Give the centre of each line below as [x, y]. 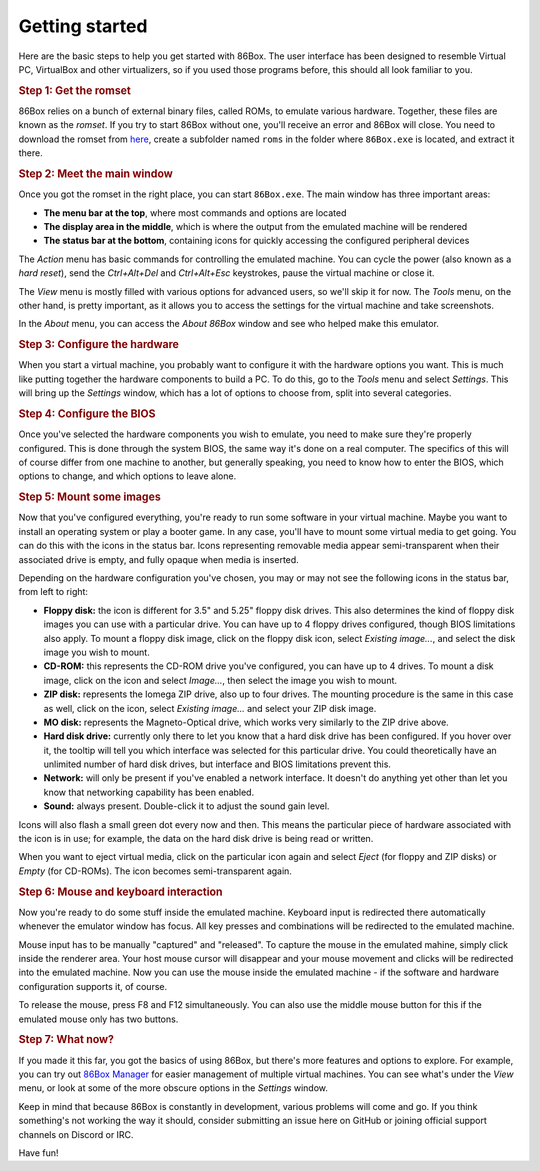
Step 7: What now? [66, 1040]
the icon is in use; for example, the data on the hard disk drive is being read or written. [196, 839]
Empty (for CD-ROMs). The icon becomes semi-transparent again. [155, 871]
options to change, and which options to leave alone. [127, 476]
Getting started [83, 26]
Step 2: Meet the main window [96, 173]
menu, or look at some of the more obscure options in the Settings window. [173, 1088]
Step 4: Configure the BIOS [87, 413]
